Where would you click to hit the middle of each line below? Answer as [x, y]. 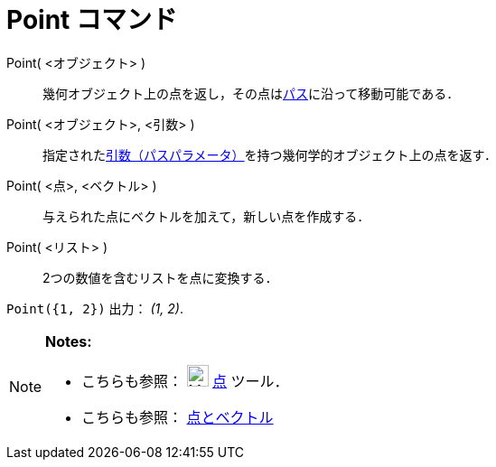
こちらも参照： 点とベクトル [178, 417]
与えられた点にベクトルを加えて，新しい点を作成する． [206, 216]
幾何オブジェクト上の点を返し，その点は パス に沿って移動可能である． [251, 93]
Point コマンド [92, 20]
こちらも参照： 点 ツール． [185, 381]
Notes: [69, 341]
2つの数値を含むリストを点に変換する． [160, 277]
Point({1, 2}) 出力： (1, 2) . [95, 308]
